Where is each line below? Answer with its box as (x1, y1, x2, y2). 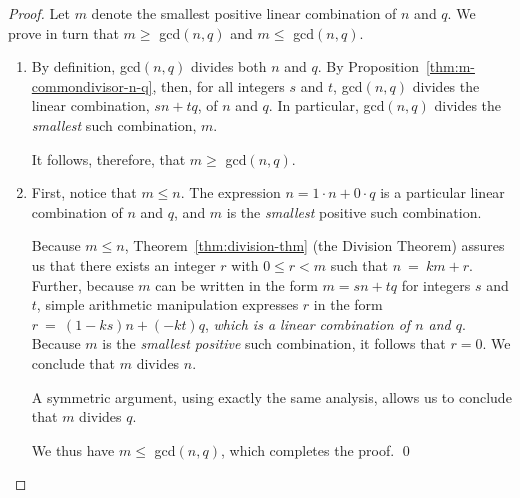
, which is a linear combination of (204, 313, 411, 334)
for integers (401, 274, 471, 295)
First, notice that (31, 182, 137, 203)
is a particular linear (380, 182, 505, 203)
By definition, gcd (31, 56, 141, 77)
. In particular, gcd (268, 95, 385, 116)
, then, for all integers (152, 75, 285, 96)
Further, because (31, 274, 134, 295)
